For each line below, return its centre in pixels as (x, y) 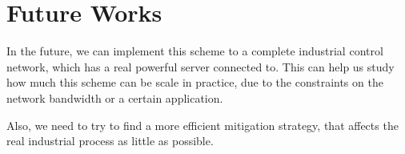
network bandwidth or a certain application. (115, 97)
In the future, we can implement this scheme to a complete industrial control (195, 51)
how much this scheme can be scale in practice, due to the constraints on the (195, 82)
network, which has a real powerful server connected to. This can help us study (200, 66)
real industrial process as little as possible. (110, 141)
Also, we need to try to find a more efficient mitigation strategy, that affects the (202, 125)
